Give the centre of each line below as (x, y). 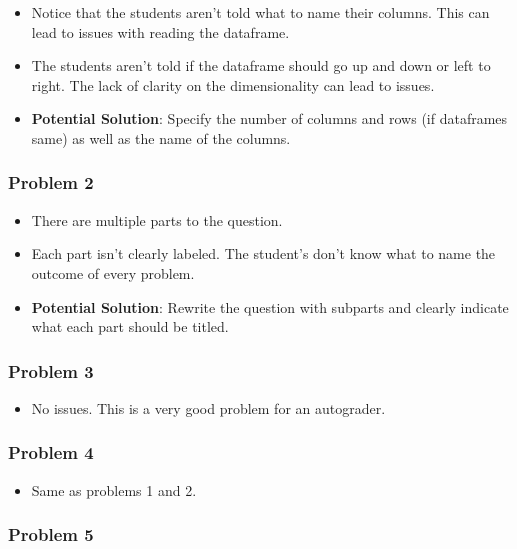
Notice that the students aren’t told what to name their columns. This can (260, 12)
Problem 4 (51, 452)
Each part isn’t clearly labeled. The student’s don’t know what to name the (263, 253)
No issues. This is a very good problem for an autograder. (208, 407)
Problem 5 (51, 534)
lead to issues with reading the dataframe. (160, 31)
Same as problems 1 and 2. (114, 489)
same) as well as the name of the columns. (161, 137)
